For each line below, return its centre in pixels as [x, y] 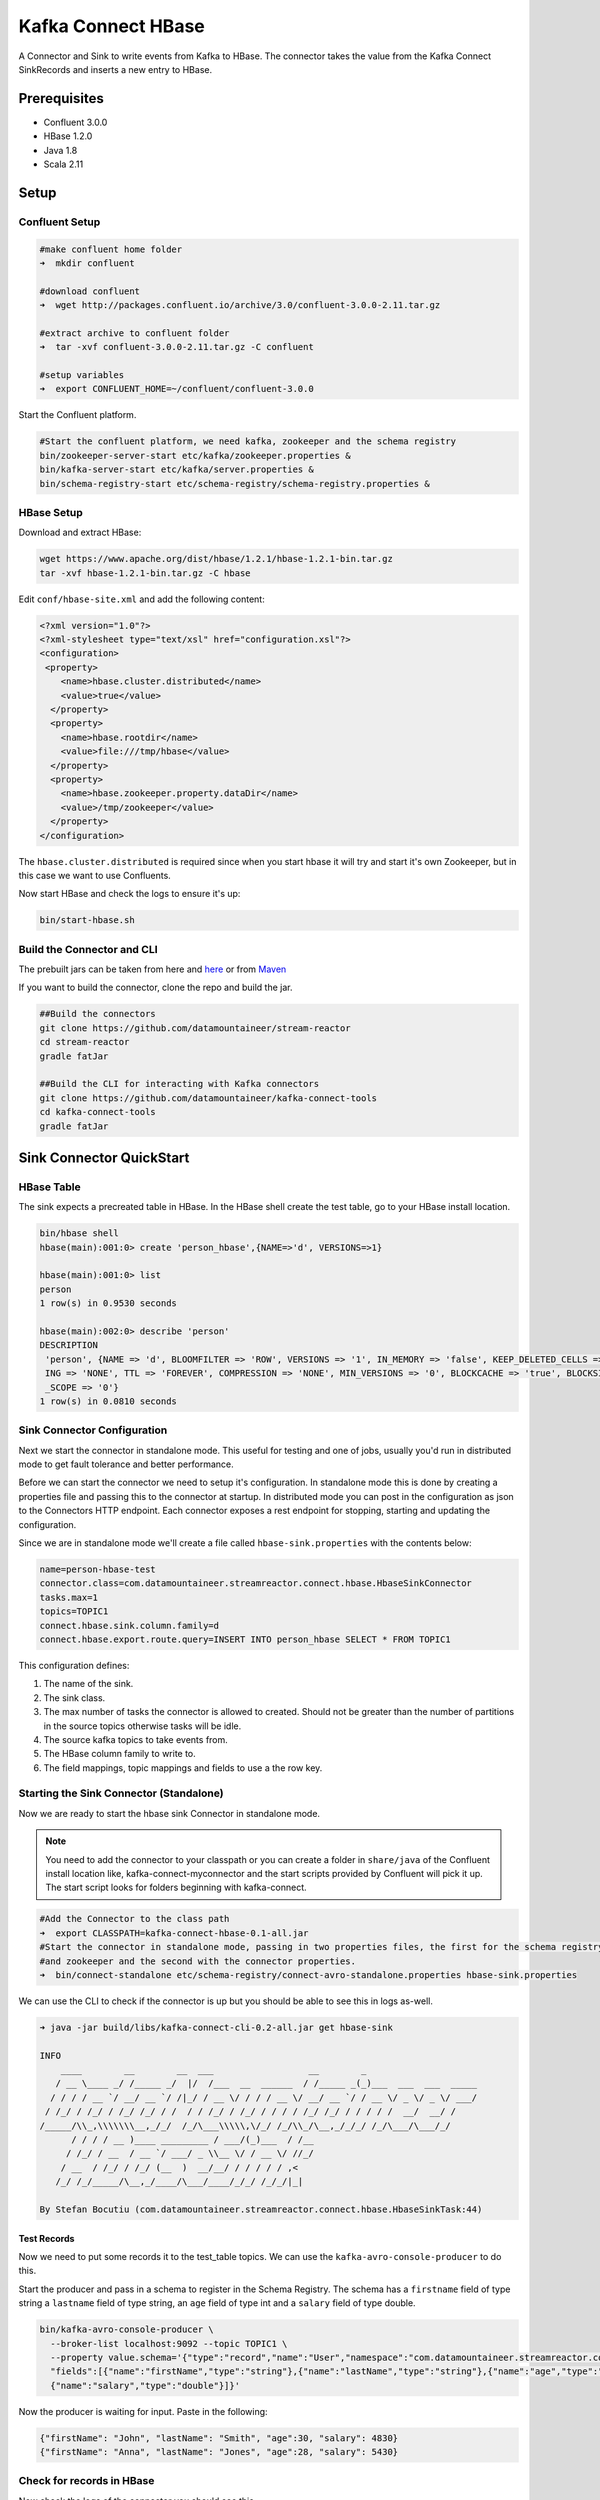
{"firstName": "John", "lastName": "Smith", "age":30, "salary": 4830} [219, 2438]
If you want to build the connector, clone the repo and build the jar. [156, 987]
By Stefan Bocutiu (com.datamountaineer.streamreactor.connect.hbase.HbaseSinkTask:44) [261, 2209]
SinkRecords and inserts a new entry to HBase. [115, 69]
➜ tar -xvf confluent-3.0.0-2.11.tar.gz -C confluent [176, 347]
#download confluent [89, 291]
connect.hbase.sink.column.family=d [129, 1625]
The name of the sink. [88, 1684]
